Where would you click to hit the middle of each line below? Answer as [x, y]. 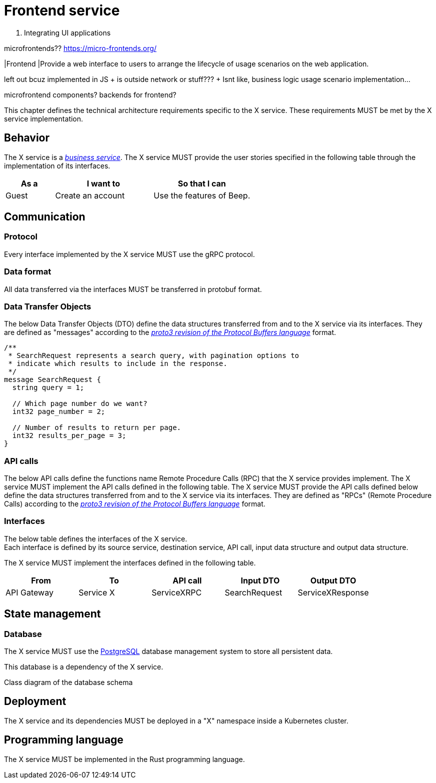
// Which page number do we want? [80, 404]
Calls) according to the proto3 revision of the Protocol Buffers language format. [135, 504]
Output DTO [333, 580]
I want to [103, 183]
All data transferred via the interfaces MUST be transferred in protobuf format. [133, 289]
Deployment [35, 701]
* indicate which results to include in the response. [118, 364]
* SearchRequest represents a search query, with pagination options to [154, 356]
